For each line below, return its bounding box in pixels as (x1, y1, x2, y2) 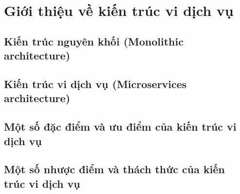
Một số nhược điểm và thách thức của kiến (4, 162, 225, 177)
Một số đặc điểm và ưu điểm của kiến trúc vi (4, 119, 237, 134)
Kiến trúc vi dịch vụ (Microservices (4, 76, 187, 91)
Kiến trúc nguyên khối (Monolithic (4, 33, 184, 48)
